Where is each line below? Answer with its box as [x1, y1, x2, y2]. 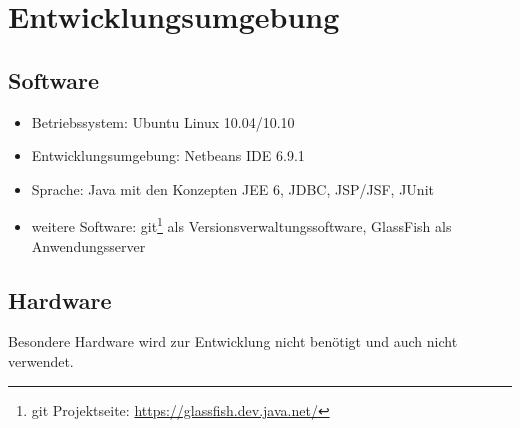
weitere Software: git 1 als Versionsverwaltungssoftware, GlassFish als [31, 213, 452, 237]
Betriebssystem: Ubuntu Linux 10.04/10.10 [31, 111, 295, 132]
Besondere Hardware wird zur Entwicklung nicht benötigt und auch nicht [8, 331, 458, 352]
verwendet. [8, 351, 74, 371]
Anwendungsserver [31, 235, 146, 256]
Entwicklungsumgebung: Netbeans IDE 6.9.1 [31, 145, 305, 166]
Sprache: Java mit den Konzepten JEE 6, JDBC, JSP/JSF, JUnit [31, 178, 434, 199]
